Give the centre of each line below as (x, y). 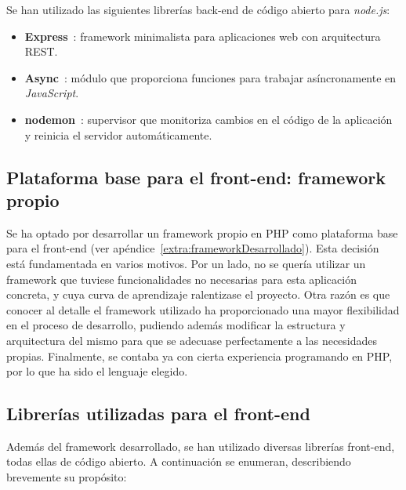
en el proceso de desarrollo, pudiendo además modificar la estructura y (176, 325)
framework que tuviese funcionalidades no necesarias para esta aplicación (181, 279)
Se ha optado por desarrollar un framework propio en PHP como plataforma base (202, 232)
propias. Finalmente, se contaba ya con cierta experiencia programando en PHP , (199, 356)
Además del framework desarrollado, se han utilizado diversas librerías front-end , (201, 446)
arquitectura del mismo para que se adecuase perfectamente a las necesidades (192, 340)
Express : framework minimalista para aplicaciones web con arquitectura (203, 36)
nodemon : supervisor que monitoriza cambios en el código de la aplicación (208, 119)
